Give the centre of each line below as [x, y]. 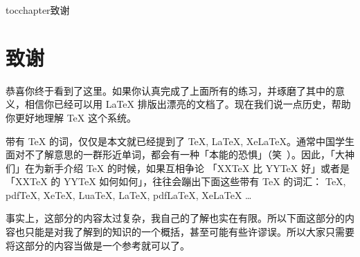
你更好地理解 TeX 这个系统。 [71, 117]
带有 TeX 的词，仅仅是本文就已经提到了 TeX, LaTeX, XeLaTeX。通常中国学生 [180, 141]
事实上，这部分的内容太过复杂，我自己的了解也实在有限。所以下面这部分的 [175, 218]
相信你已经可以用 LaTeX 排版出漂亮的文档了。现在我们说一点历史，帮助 [188, 104]
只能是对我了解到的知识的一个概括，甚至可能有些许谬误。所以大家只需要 [189, 232]
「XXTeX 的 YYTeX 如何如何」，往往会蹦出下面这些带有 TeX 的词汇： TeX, [176, 181]
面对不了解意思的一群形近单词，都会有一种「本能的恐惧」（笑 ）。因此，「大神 [180, 154]
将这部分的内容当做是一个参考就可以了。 [98, 245]
